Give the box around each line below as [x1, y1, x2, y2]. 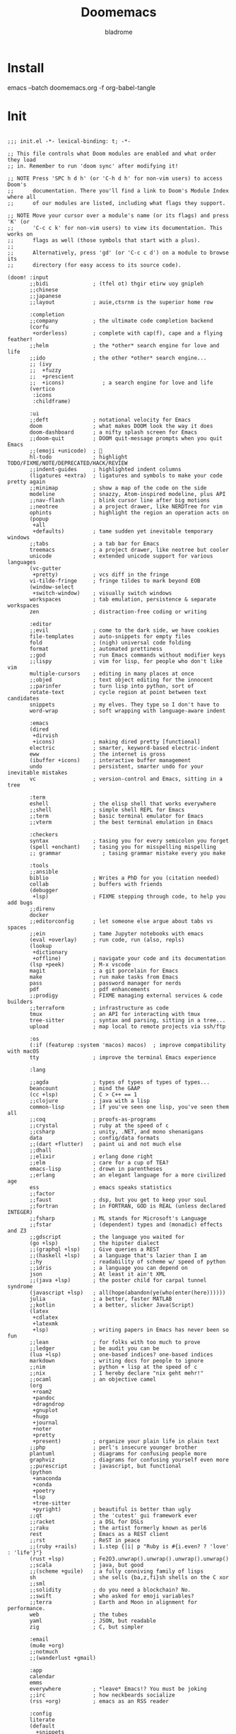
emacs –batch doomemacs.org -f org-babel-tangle [7, 83, 156, 92]
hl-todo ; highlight [29, 453, 129, 461]
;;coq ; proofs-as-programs [29, 1116, 157, 1123]
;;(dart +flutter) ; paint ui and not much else [29, 1140, 182, 1148]
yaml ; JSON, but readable [29, 1617, 157, 1624]
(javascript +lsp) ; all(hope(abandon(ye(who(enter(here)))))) [29, 1289, 226, 1296]
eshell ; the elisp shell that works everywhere [29, 800, 217, 807]
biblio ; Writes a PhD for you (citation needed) [29, 874, 220, 882]
